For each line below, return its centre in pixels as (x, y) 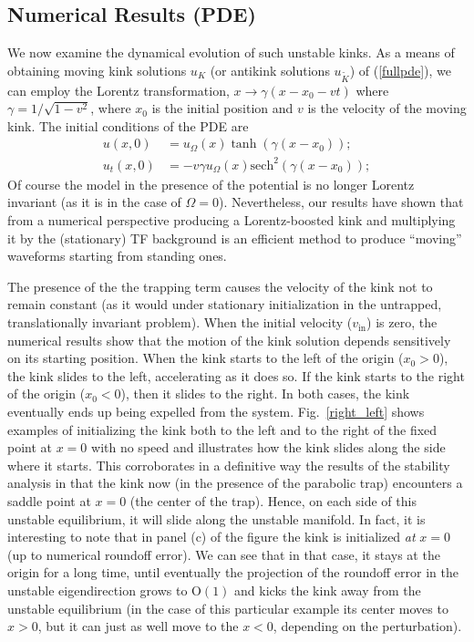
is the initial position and (222, 108)
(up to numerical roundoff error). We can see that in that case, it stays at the (224, 554)
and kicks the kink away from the (328, 590)
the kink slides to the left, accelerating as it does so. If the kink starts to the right (236, 375)
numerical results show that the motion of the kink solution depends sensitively (229, 340)
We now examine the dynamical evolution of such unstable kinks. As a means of (231, 52)
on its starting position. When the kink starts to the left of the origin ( (206, 358)
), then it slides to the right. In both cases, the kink (265, 393)
